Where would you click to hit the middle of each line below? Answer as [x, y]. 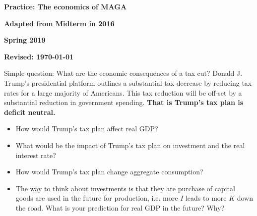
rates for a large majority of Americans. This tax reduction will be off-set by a [123, 92]
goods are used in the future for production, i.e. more [97, 198]
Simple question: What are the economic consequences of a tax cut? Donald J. [123, 73]
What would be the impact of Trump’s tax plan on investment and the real [130, 145]
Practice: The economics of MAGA [65, 6]
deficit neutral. [30, 112]
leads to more [206, 198]
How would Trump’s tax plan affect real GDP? [87, 129]
